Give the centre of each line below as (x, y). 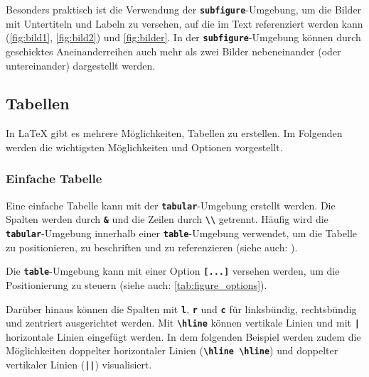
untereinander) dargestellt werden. (81, 65)
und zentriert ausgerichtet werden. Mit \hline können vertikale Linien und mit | (183, 323)
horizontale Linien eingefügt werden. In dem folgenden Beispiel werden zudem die (183, 336)
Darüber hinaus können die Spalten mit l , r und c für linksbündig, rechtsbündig (181, 308)
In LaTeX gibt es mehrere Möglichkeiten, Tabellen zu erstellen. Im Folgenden (174, 133)
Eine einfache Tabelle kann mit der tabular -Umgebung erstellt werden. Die (171, 205)
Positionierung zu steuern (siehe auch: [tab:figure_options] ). (137, 284)
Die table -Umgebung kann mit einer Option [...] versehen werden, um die (173, 271)
